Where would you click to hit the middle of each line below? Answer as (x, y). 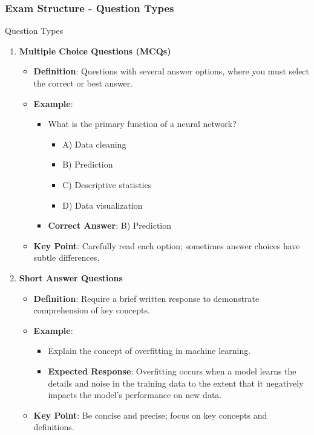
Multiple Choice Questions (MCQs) (95, 51)
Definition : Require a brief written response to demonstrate (146, 298)
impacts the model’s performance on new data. (135, 395)
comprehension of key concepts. (92, 310)
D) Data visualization (103, 205)
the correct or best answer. (83, 83)
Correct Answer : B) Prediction (110, 225)
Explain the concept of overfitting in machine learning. (149, 351)
